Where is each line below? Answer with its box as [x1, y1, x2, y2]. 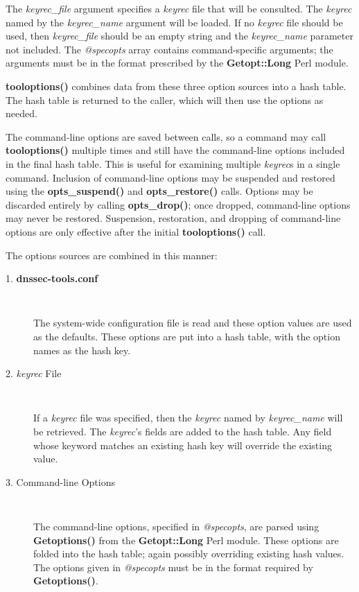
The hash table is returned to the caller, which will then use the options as [6, 92, 324, 107]
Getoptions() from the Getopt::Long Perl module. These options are [33, 532, 339, 547]
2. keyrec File [6, 366, 62, 381]
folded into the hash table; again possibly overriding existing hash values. [33, 546, 344, 561]
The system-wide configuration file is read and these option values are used [33, 315, 352, 330]
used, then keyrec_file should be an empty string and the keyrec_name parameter [6, 28, 353, 43]
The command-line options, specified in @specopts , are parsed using [33, 519, 319, 533]
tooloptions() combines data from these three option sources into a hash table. [6, 78, 347, 93]
